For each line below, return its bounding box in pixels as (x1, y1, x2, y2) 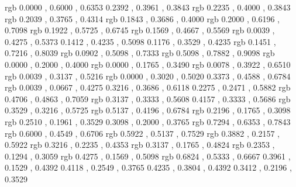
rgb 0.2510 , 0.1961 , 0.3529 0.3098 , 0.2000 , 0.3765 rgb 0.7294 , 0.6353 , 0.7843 (5, 115, 291, 127)
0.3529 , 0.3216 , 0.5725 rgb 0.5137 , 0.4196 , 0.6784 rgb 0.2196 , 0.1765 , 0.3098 (5, 104, 291, 116)
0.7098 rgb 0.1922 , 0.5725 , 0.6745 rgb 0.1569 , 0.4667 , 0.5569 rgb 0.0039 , (5, 24, 275, 36)
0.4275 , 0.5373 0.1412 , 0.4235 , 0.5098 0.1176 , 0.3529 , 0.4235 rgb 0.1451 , (5, 35, 276, 47)
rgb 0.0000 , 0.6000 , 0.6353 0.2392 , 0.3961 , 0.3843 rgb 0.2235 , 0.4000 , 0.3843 (5, 1, 291, 13)
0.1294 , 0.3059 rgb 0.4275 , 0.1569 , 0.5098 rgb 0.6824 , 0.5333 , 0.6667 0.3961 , (5, 150, 291, 162)
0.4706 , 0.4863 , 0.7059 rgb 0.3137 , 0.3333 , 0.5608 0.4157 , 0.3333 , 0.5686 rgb (5, 92, 291, 105)
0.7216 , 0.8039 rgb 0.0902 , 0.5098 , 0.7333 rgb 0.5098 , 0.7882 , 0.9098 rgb (5, 47, 275, 59)
